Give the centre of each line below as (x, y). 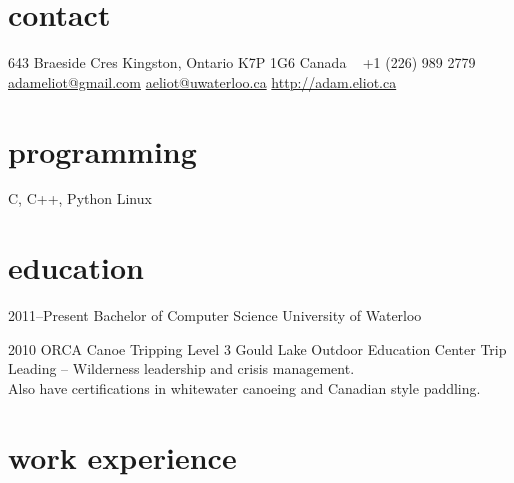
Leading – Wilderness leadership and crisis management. (181, 368)
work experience (122, 456)
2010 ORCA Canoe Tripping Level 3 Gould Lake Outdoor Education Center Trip (257, 348)
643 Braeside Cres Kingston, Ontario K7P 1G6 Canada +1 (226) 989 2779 (242, 62)
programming (102, 150)
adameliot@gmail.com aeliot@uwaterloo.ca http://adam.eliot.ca (202, 81)
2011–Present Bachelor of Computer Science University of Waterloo (215, 315)
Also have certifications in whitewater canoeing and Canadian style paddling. (244, 387)
